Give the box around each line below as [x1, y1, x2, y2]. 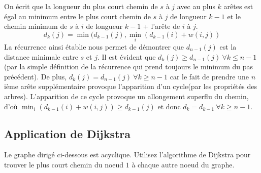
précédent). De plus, [4, 71, 67, 81]
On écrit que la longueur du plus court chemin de [4, 1, 158, 11]
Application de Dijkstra [4, 125, 131, 141]
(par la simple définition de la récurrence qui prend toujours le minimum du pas [4, 61, 253, 72]
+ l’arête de [143, 21, 180, 31]
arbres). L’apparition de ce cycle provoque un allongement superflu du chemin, [4, 91, 249, 101]
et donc [157, 101, 181, 111]
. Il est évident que [97, 51, 156, 62]
